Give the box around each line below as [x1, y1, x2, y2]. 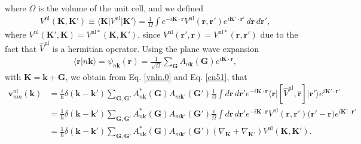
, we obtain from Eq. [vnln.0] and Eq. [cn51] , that [65, 70, 247, 82]
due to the [260, 28, 298, 41]
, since [137, 28, 161, 41]
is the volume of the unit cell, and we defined [38, 2, 204, 14]
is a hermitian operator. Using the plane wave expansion [52, 42, 259, 54]
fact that [5, 42, 37, 54]
